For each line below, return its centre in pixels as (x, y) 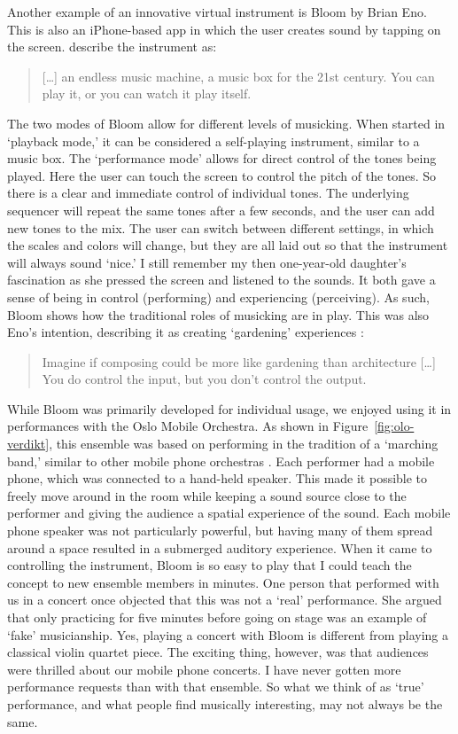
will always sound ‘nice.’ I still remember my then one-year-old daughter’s (207, 262)
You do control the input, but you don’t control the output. (204, 379)
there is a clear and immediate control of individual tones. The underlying (208, 193)
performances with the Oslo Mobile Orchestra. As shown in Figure (188, 426)
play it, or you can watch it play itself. (147, 94)
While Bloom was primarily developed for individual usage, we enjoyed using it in (229, 408)
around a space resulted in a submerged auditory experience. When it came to (220, 547)
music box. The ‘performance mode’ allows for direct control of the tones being (222, 158)
